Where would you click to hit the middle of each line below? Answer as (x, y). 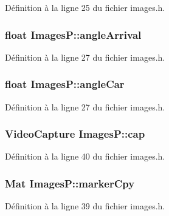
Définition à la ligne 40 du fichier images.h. (85, 156)
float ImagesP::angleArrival (73, 34)
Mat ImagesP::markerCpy (70, 183)
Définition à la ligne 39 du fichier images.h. (85, 206)
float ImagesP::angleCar (65, 84)
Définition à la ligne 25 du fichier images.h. (85, 7)
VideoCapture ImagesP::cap (75, 134)
